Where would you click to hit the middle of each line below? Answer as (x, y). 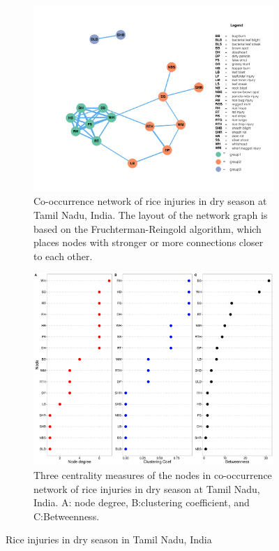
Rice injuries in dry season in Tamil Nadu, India (109, 539)
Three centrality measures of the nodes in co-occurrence (153, 475)
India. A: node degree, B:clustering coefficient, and (142, 502)
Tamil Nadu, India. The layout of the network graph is (151, 214)
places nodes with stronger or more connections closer (149, 242)
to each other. (63, 256)
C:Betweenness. (67, 516)
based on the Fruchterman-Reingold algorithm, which (148, 228)
